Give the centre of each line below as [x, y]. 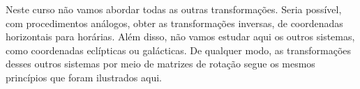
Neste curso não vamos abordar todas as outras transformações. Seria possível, [174, 9]
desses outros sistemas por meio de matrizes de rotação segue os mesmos [160, 64]
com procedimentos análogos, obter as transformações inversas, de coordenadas [174, 23]
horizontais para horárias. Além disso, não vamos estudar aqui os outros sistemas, [180, 37]
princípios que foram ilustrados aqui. [84, 77]
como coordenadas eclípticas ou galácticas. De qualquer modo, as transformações [179, 50]
